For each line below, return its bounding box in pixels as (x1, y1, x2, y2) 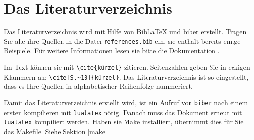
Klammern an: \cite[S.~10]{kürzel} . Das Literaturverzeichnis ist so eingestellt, (4, 71, 249, 81)
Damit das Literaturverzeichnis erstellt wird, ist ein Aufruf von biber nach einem (4, 97, 248, 107)
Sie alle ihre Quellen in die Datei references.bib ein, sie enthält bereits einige (4, 36, 241, 46)
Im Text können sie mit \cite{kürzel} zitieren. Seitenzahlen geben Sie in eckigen (4, 61, 250, 72)
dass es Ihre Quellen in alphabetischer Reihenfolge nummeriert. (4, 81, 193, 91)
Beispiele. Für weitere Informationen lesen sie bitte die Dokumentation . (4, 45, 220, 56)
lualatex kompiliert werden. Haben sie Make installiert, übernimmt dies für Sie (4, 117, 244, 127)
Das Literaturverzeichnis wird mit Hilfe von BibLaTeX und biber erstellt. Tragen (4, 26, 247, 37)
